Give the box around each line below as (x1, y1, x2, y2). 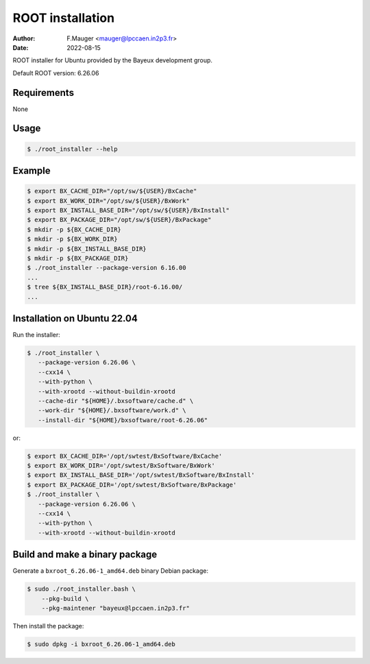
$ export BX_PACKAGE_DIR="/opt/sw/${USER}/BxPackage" (27, 216, 212, 224)
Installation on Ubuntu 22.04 (12, 312, 138, 324)
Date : (12, 43, 29, 51)
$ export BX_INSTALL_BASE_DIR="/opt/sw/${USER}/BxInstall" (27, 206, 230, 214)
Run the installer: (12, 331, 61, 339)
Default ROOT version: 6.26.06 (12, 69, 99, 77)
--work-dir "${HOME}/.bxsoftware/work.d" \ (38, 406, 186, 415)
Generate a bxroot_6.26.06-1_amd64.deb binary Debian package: (12, 567, 209, 575)
